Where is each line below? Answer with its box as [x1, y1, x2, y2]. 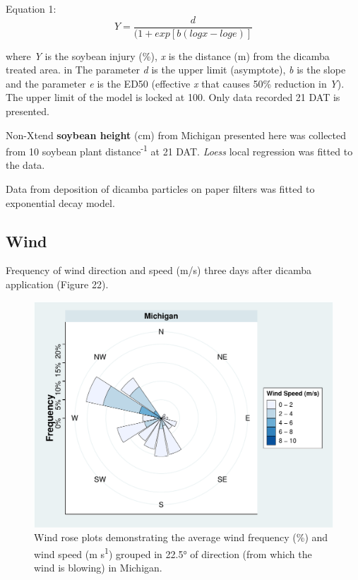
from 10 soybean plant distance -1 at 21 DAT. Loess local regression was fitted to [6, 142, 353, 158]
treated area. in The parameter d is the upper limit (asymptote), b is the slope [6, 62, 346, 77]
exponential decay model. [6, 195, 115, 210]
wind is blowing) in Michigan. [34, 560, 162, 575]
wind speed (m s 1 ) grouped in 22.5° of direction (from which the [34, 544, 312, 561]
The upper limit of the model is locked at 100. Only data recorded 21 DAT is [6, 90, 340, 105]
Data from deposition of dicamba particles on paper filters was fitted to [6, 182, 315, 196]
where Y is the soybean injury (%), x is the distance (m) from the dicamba [6, 48, 330, 63]
